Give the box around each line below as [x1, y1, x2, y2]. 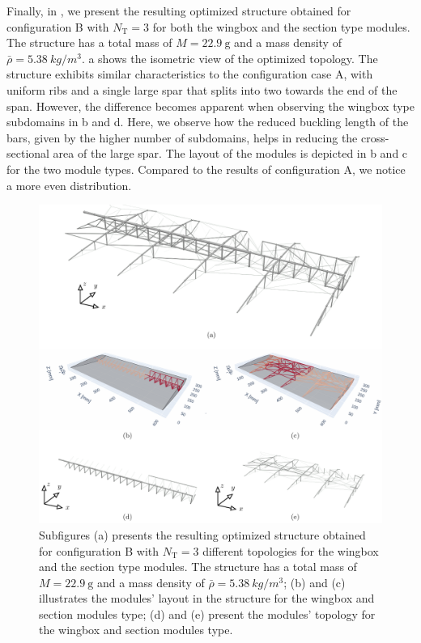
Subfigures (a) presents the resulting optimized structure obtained [39, 526, 366, 543]
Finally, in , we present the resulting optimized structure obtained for [6, 2, 351, 19]
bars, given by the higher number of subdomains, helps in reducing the [6, 129, 358, 146]
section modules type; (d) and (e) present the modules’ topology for [39, 605, 376, 622]
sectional [6, 145, 49, 162]
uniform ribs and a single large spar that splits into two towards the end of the [6, 81, 398, 98]
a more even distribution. [6, 176, 132, 193]
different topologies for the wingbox [202, 542, 379, 559]
